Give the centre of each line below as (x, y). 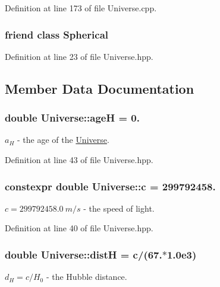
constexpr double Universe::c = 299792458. (110, 186)
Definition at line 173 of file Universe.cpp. (81, 8)
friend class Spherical (57, 34)
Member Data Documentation (100, 88)
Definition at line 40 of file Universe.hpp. (79, 228)
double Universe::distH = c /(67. (84, 254)
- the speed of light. (119, 208)
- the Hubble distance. (87, 277)
